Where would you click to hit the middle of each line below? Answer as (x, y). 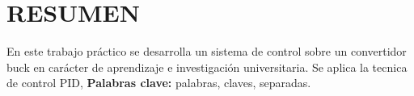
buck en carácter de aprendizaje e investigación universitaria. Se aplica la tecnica (207, 67)
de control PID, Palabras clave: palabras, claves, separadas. (159, 83)
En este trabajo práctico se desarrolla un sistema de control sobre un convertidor (207, 51)
